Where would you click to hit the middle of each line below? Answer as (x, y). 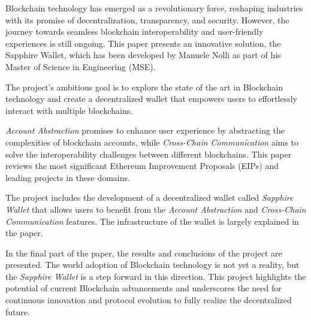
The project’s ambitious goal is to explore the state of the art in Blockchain (144, 87)
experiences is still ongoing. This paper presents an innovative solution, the (143, 43)
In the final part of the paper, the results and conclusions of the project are (144, 253)
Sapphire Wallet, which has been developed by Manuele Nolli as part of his (143, 55)
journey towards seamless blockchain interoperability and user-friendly (135, 31)
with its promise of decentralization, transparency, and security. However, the (147, 19)
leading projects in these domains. (68, 177)
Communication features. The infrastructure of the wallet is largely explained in (152, 221)
